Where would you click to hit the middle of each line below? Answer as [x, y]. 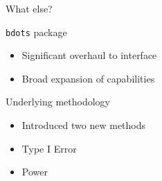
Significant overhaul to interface [89, 55]
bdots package [36, 32]
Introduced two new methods [84, 125]
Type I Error [49, 148]
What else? [29, 8]
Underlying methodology [58, 102]
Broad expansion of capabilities [88, 78]
